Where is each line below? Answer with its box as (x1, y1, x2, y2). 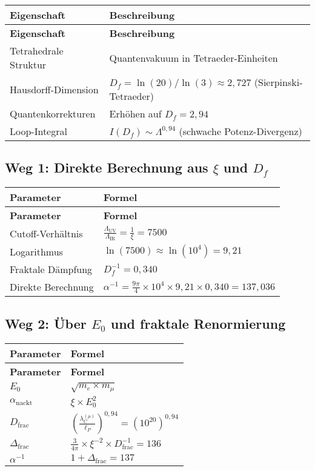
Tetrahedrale (10, 44, 64, 58)
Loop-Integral (10, 124, 67, 138)
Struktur (10, 58, 47, 71)
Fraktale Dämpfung (10, 262, 93, 277)
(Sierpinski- (254, 75, 303, 89)
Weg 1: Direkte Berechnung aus (5, 158, 208, 177)
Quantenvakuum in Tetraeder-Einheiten (109, 50, 278, 65)
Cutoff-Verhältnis (10, 226, 83, 240)
